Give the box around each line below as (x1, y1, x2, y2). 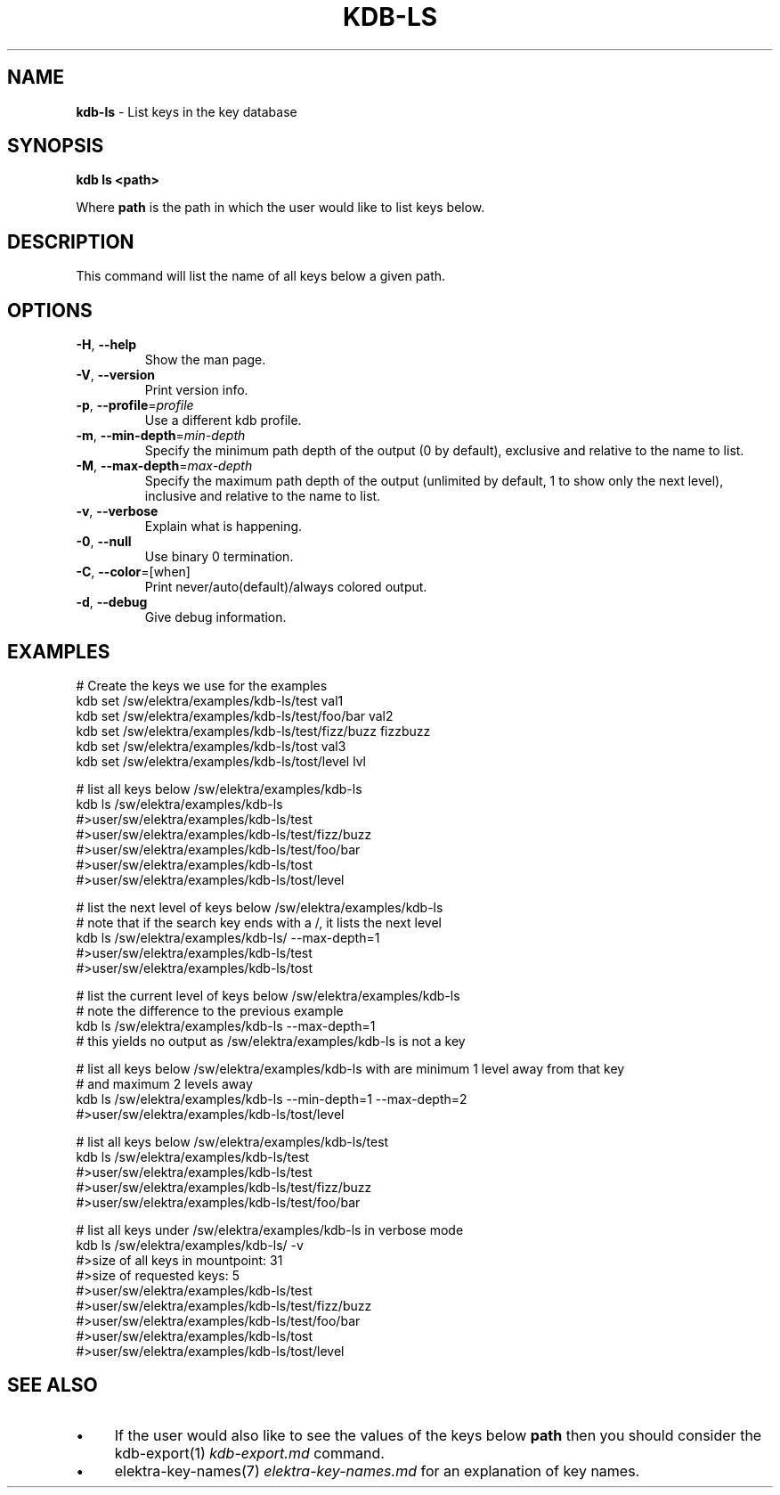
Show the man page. (144, 352, 266, 368)
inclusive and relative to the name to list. (144, 488, 381, 504)
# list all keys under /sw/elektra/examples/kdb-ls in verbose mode (76, 1221, 464, 1238)
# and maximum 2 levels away (76, 1075, 253, 1091)
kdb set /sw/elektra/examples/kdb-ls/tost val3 (76, 738, 346, 754)
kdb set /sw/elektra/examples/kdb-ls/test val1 (76, 692, 344, 708)
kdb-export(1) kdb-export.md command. (114, 1443, 385, 1462)
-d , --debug (76, 594, 148, 610)
